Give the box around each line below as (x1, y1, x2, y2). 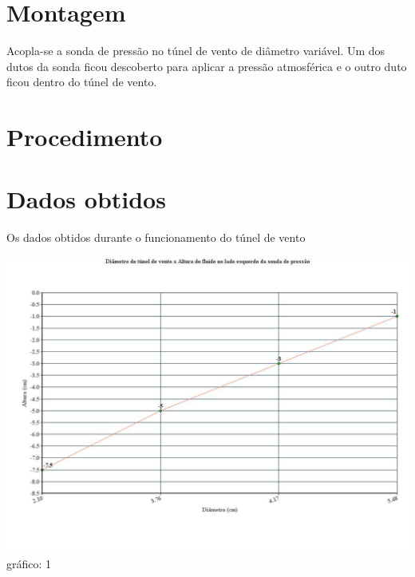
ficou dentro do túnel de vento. (6, 73, 157, 90)
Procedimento (6, 121, 163, 153)
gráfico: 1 (6, 555, 52, 571)
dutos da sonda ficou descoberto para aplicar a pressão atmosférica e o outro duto (6, 57, 407, 74)
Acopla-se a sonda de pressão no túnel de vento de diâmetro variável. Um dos (6, 42, 385, 59)
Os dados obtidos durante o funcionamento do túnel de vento (6, 229, 306, 246)
